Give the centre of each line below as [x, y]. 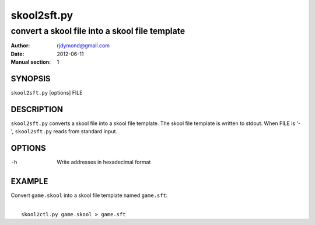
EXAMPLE [29, 181]
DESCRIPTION [37, 109]
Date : [17, 54]
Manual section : [31, 62]
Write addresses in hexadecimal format [104, 162]
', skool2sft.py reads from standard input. [64, 131]
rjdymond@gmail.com [83, 46]
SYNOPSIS [31, 79]
